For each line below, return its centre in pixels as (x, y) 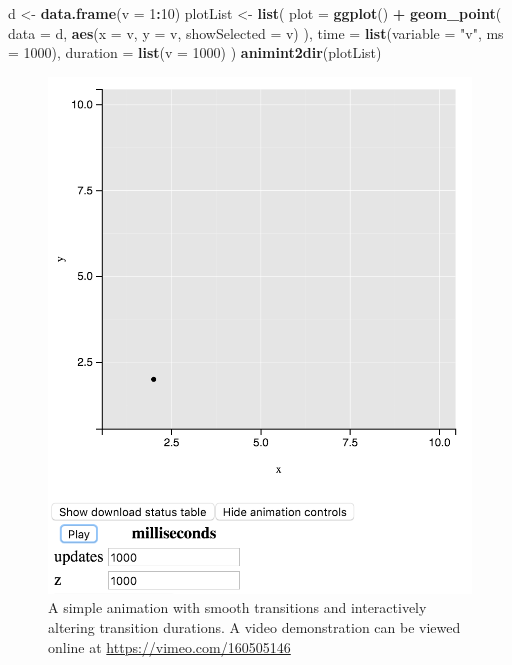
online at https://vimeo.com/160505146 (169, 646)
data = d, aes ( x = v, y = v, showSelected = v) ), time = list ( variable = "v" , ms (256, 32)
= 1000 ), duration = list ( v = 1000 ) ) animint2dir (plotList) (195, 52)
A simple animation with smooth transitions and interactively (237, 607)
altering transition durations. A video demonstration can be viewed (254, 627)
